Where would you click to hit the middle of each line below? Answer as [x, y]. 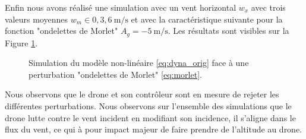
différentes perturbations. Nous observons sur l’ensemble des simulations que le [148, 106]
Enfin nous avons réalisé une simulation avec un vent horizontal [121, 7]
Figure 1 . [21, 42]
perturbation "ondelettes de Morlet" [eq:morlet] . [115, 74]
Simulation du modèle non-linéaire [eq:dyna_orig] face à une [139, 63]
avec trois [268, 7]
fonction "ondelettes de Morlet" [61, 31]
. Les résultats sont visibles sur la [228, 31]
